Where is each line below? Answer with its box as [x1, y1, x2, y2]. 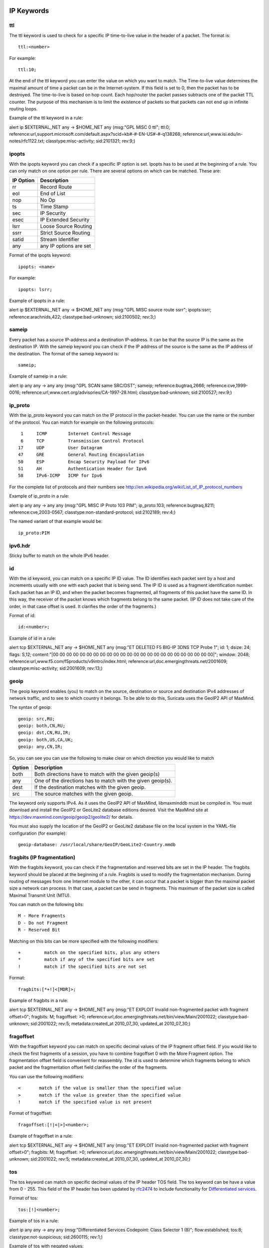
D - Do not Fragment [18, 920, 68, 926]
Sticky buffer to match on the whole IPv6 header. [9, 552, 110, 559]
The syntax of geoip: [9, 704, 52, 710]
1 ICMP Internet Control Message [20, 431, 132, 437]
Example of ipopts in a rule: [9, 298, 65, 304]
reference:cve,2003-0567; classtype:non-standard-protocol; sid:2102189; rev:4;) [9, 509, 176, 515]
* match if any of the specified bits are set [18, 956, 155, 962]
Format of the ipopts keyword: [9, 252, 71, 258]
